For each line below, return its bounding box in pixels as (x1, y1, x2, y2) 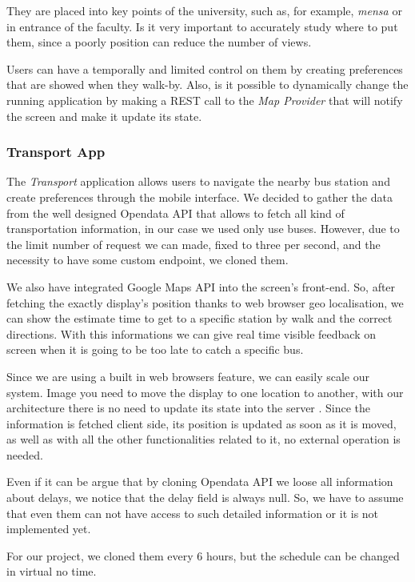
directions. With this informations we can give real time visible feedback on (6, 325, 377, 342)
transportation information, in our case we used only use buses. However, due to (6, 220, 400, 237)
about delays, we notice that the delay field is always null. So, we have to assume (6, 489, 404, 506)
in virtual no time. (6, 563, 97, 580)
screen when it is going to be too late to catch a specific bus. (6, 341, 304, 358)
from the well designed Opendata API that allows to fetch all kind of (6, 204, 345, 221)
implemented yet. (6, 520, 91, 537)
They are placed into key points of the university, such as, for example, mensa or (6, 2, 402, 18)
